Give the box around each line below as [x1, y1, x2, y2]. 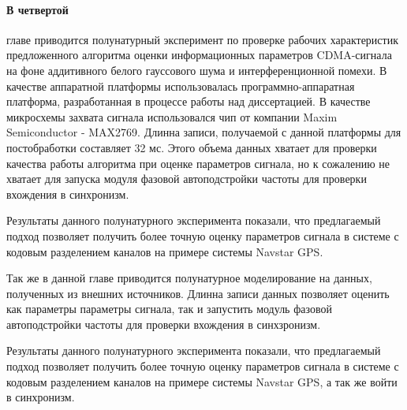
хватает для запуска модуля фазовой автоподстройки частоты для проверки [6, 170, 367, 187]
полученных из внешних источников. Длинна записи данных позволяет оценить [6, 285, 390, 301]
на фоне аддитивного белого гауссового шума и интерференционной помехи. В [6, 61, 387, 78]
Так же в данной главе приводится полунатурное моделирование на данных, [6, 270, 372, 286]
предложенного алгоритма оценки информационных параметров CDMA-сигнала [6, 47, 392, 63]
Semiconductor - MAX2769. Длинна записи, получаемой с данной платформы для [6, 124, 401, 140]
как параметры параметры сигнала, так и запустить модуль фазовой [6, 300, 332, 317]
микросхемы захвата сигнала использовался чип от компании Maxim [6, 108, 338, 125]
